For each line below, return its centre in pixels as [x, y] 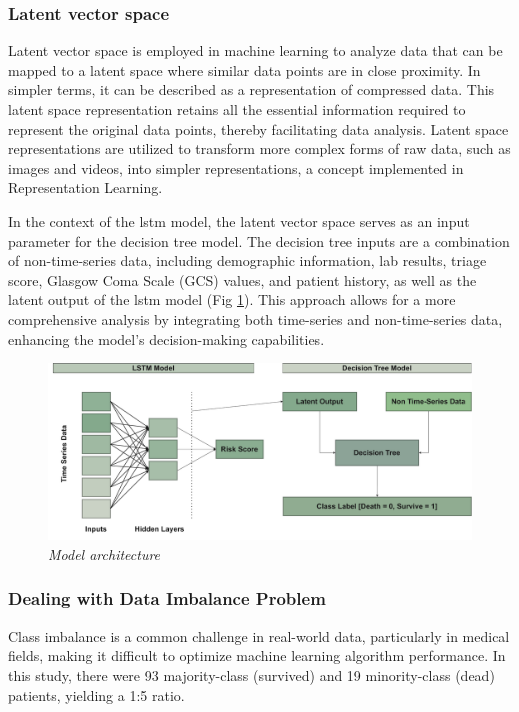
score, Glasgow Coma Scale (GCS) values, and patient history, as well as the [242, 279]
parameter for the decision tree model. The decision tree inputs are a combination [259, 240]
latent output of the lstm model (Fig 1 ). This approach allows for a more [232, 299]
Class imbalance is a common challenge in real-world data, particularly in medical [259, 635]
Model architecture [104, 553]
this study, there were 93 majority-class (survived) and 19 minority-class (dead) [251, 674]
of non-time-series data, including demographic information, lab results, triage [247, 260]
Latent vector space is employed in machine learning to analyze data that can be [255, 50]
